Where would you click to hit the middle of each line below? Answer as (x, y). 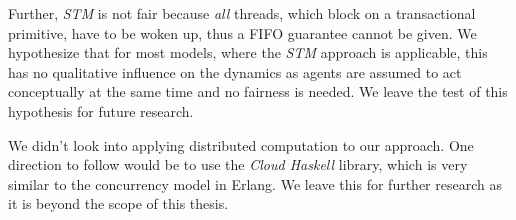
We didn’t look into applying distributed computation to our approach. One (241, 144)
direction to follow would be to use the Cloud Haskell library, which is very (238, 164)
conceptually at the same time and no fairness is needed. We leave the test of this (258, 91)
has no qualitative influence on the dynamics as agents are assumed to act (235, 71)
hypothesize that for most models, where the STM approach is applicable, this (248, 52)
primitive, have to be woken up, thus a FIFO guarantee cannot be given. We (242, 32)
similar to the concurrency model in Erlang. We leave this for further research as (255, 183)
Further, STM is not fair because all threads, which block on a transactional (242, 13)
